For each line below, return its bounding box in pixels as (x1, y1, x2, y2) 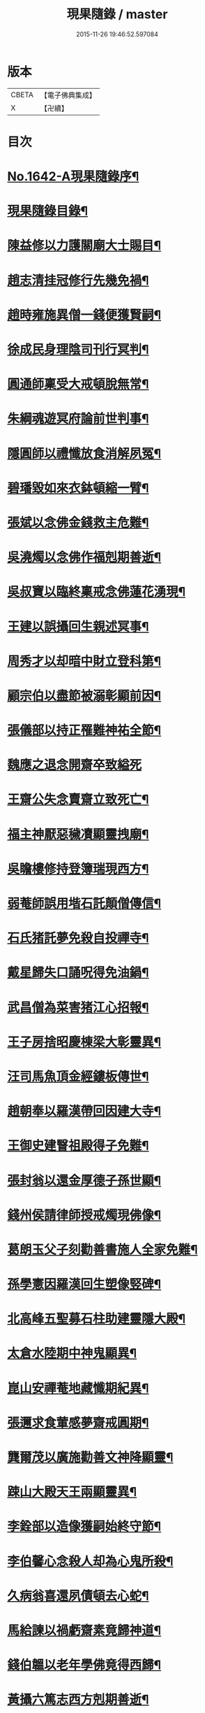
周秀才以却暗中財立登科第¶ (7, 653, 162, 669)
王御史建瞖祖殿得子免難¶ (7, 1138, 149, 1154)
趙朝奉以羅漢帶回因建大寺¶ (7, 1103, 162, 1119)
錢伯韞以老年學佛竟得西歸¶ (7, 1657, 162, 1673)
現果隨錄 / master (66, 6, 168, 22)
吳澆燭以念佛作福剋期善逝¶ (7, 550, 162, 565)
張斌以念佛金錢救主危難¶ (7, 515, 149, 530)
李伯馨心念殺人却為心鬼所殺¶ (7, 1554, 174, 1569)
